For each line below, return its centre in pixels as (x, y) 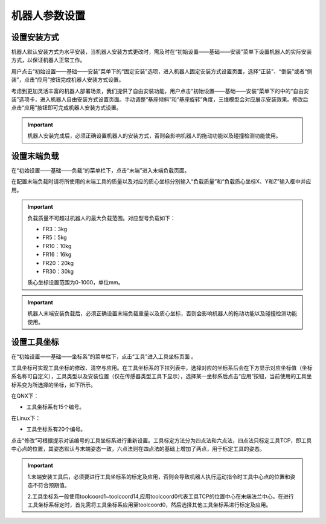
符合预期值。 (54, 485)
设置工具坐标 (35, 342)
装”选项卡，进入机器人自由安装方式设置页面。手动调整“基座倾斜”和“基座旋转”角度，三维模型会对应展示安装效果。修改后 (160, 99)
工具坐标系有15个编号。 (55, 407)
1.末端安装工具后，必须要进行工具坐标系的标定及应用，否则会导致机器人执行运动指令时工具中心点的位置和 (159, 477)
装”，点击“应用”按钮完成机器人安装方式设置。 (68, 80)
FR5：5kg (55, 237)
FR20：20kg (58, 263)
